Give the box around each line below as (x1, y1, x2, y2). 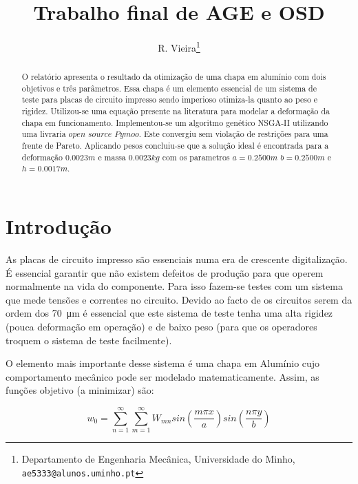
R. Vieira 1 (158, 39, 200, 54)
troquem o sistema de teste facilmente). (6, 333, 172, 347)
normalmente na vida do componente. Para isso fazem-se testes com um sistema (6, 279, 343, 293)
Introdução (6, 212, 112, 240)
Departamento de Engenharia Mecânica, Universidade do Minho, (21, 452, 295, 466)
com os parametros (162, 151, 230, 162)
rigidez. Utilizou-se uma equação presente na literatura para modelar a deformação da (21, 105, 330, 117)
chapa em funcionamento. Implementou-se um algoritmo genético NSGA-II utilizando (21, 116, 328, 128)
